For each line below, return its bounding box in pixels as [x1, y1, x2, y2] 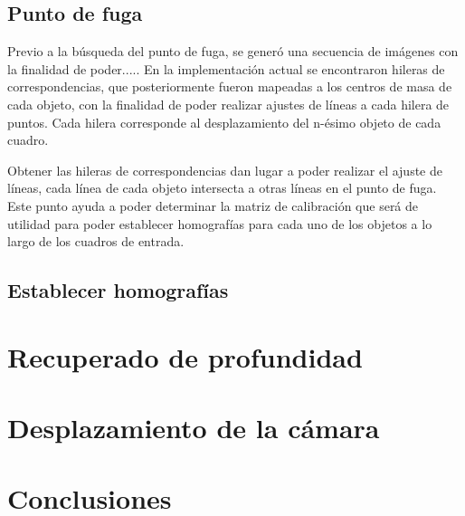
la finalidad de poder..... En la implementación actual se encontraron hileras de [7, 59, 445, 78]
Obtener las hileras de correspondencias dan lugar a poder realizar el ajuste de [7, 160, 442, 179]
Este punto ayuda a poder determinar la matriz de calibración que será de [7, 196, 419, 215]
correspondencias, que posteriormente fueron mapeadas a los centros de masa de [7, 77, 452, 96]
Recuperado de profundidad [7, 338, 363, 375]
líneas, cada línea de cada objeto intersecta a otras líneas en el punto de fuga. [7, 178, 437, 197]
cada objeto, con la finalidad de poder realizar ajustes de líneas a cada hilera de [7, 94, 450, 113]
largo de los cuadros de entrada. [7, 232, 185, 251]
